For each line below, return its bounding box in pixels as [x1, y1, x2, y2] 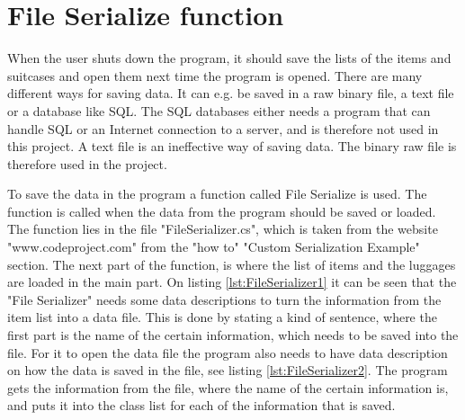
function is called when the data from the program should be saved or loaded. [7, 201, 436, 220]
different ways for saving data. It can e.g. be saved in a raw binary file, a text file [7, 84, 454, 103]
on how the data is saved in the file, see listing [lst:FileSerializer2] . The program [7, 361, 448, 380]
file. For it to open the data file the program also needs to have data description [7, 343, 448, 362]
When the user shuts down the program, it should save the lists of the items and [7, 49, 452, 67]
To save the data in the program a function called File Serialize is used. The [7, 184, 427, 203]
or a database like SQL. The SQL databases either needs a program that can [7, 101, 431, 120]
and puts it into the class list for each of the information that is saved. [7, 396, 396, 415]
